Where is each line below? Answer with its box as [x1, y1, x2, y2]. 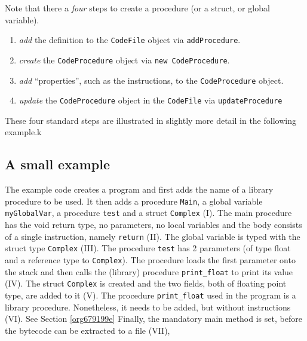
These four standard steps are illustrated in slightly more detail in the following [5, 114, 296, 126]
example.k [5, 126, 42, 138]
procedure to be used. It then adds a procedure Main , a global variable [5, 194, 263, 207]
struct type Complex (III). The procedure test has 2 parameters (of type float [5, 242, 291, 254]
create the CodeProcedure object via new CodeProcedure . [19, 53, 230, 66]
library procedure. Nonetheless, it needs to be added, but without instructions [5, 300, 291, 313]
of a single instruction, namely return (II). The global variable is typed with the [5, 230, 300, 242]
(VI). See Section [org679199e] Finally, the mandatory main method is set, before [5, 312, 302, 325]
